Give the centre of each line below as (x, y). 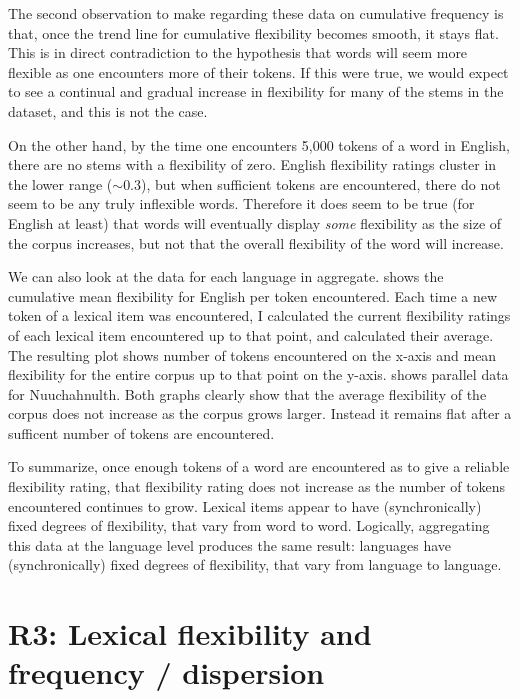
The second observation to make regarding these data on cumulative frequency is (256, 13)
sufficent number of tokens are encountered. (141, 432)
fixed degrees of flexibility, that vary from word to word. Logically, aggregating (249, 525)
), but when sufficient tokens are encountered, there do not (321, 183)
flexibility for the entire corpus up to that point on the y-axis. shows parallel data (258, 374)
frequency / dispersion (166, 672)
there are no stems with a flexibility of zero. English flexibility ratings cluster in (252, 164)
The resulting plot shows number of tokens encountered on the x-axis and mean (252, 354)
